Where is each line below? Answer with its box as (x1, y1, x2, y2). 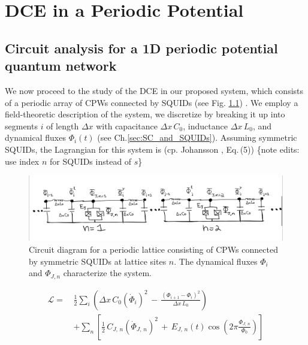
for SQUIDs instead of (49, 155, 132, 167)
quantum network (5, 56, 117, 75)
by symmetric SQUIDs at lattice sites (29, 255, 167, 267)
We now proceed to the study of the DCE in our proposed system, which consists (5, 84, 304, 96)
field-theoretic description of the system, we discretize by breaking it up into (5, 108, 285, 120)
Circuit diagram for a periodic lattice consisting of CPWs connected (29, 243, 278, 256)
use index (5, 155, 40, 167)
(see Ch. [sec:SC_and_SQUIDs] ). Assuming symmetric (97, 131, 297, 144)
